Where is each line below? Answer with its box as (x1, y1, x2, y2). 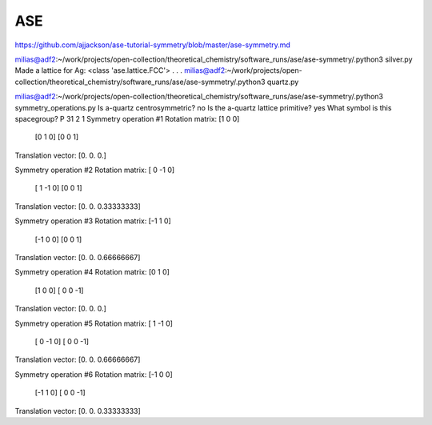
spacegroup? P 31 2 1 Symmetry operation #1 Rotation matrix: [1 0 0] (14, 114, 240, 123)
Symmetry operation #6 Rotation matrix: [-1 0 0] (14, 369, 174, 379)
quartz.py (266, 77, 299, 86)
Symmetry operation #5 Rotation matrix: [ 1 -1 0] (14, 319, 174, 328)
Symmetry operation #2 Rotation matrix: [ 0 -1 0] (14, 165, 175, 175)
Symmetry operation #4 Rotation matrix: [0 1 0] (14, 267, 170, 277)
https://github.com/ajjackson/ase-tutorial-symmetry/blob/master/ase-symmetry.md (14, 40, 291, 50)
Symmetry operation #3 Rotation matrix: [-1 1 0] (14, 216, 171, 226)
